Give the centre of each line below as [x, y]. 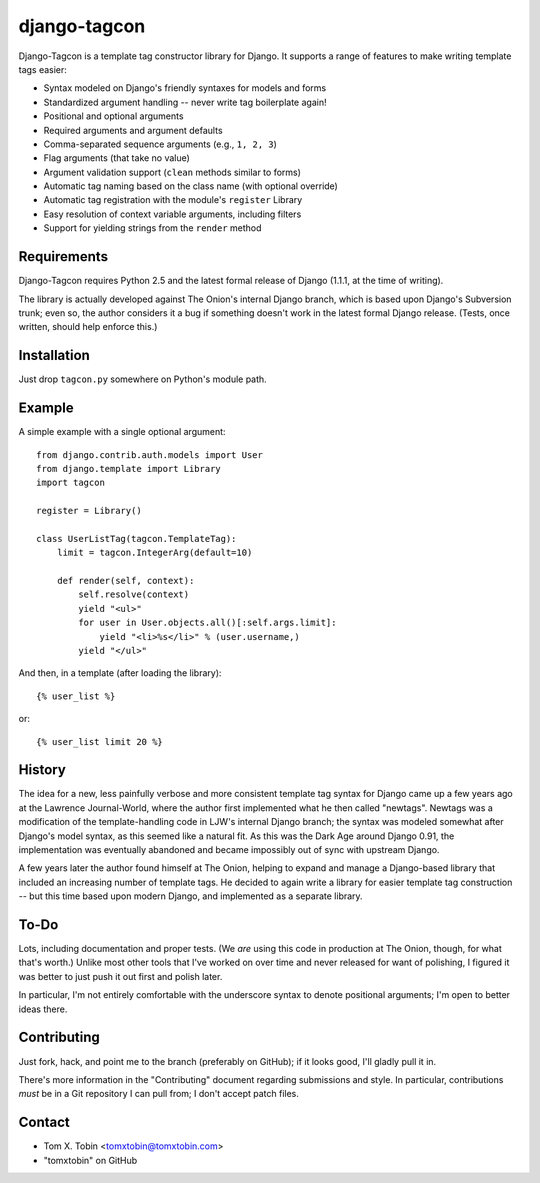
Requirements [63, 256]
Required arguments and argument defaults [133, 130]
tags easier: [42, 69]
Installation [54, 355]
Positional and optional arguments [113, 116]
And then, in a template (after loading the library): [120, 673]
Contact [44, 1122]
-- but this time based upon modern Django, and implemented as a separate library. [191, 896]
